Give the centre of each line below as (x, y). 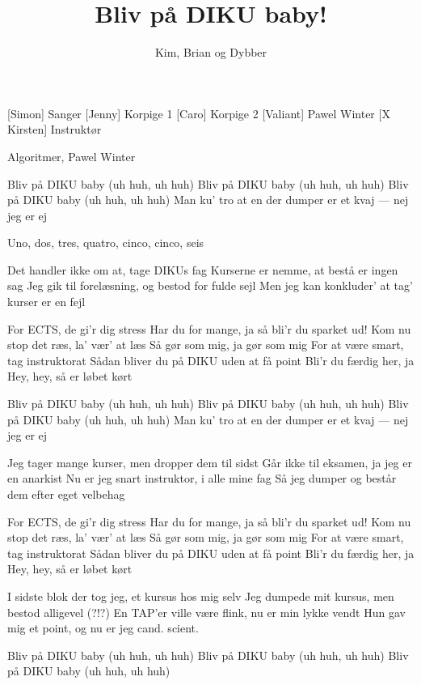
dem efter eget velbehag (66, 494)
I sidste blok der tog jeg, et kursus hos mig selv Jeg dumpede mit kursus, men (201, 596)
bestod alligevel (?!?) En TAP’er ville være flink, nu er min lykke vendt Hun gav (206, 612)
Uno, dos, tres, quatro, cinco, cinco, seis (106, 243)
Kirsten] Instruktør (55, 129)
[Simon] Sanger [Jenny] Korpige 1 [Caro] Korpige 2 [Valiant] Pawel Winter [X (199, 113)
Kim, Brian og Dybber (211, 52)
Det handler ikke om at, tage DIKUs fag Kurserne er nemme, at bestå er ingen (203, 269)
